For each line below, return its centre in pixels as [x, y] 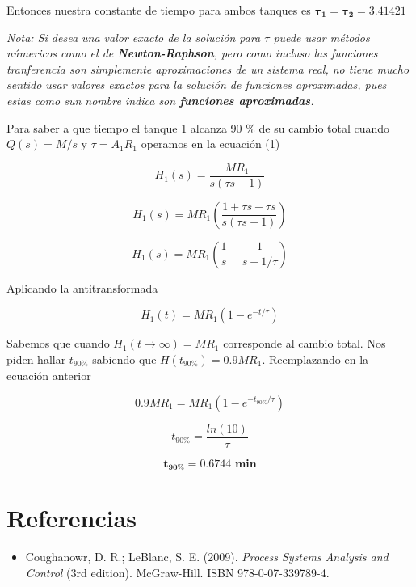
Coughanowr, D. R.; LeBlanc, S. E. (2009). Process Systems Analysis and [207, 557]
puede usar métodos [321, 37]
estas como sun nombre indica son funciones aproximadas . [160, 100]
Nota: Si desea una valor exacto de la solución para [134, 37]
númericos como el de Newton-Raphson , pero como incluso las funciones [192, 53]
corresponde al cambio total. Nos [305, 343]
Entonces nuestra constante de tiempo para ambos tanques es [159, 10]
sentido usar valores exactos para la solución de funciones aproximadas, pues [197, 84]
